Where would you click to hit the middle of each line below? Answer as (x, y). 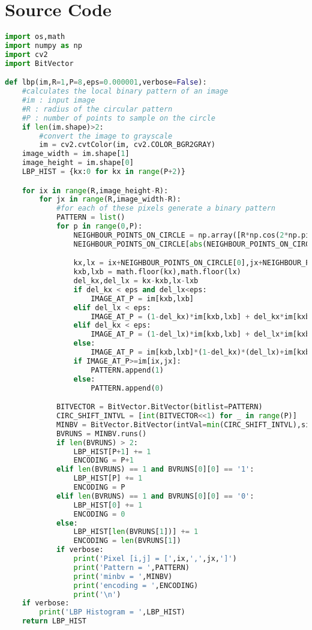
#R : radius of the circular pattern (97, 109)
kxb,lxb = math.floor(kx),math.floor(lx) (157, 272)
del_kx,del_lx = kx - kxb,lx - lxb (136, 281)
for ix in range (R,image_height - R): (95, 190)
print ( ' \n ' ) (97, 594)
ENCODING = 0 (99, 514)
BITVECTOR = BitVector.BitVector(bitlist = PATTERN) (159, 407)
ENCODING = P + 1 (103, 460)
